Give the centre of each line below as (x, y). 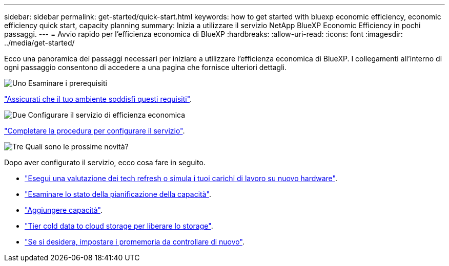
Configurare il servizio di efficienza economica (107, 115)
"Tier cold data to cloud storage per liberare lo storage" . (119, 226)
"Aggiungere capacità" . (64, 210)
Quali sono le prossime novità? (77, 147)
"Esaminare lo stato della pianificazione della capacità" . (118, 194)
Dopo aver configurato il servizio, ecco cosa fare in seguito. (105, 162)
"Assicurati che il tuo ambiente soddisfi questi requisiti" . (98, 99)
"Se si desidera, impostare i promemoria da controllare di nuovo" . (135, 242)
